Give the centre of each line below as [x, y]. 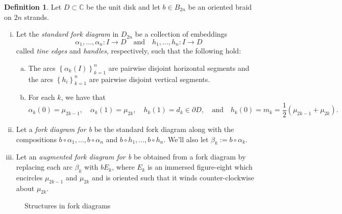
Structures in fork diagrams [68, 206]
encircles [29, 177]
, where [123, 167]
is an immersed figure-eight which [200, 167]
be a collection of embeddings [181, 34]
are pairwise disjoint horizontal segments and [179, 68]
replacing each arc [44, 167]
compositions [36, 139]
